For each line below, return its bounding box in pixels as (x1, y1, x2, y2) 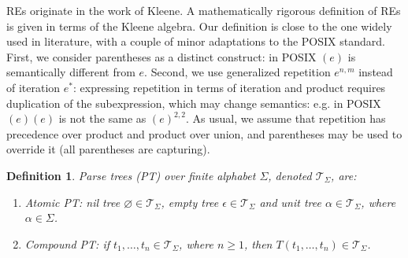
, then (244, 235, 273, 252)
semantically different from (6, 64, 135, 80)
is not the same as (58, 110, 147, 127)
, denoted (268, 167, 312, 183)
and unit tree (259, 193, 321, 210)
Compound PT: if (24, 235, 109, 252)
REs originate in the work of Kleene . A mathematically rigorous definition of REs (6, 2, 401, 18)
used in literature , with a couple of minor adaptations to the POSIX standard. (6, 33, 385, 50)
